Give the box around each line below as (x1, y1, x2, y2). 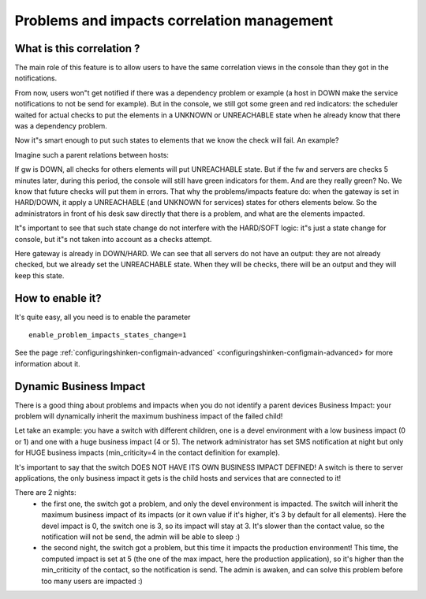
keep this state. (14, 270, 65, 280)
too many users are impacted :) (41, 576, 144, 586)
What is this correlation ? (14, 42, 140, 55)
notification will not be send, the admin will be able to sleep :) (41, 532, 241, 541)
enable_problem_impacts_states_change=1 (28, 331, 187, 339)
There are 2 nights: (14, 488, 77, 497)
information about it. (14, 359, 80, 368)
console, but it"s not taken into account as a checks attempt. (14, 234, 212, 244)
